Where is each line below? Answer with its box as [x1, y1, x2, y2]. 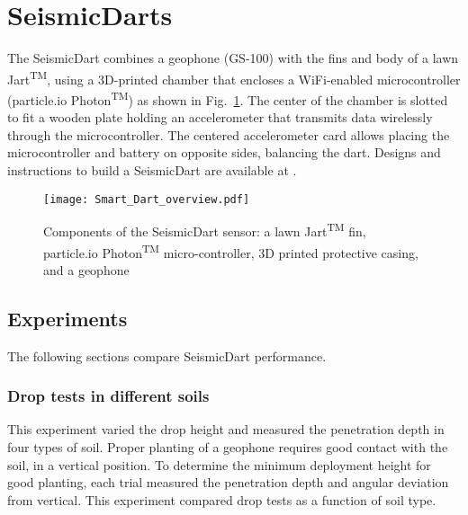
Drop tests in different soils [7, 385, 210, 407]
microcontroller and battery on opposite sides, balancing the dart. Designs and [7, 143, 441, 162]
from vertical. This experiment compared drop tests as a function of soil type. [7, 490, 436, 509]
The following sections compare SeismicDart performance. [7, 346, 327, 365]
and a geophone [43, 260, 130, 279]
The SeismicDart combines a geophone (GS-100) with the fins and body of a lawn [7, 49, 459, 67]
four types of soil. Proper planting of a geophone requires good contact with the [7, 437, 448, 456]
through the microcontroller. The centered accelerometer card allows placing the [7, 125, 450, 144]
